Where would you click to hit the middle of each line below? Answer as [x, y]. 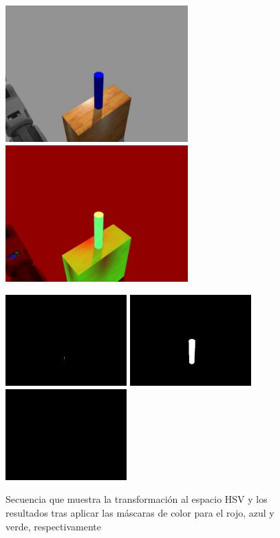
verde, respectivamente [53, 526]
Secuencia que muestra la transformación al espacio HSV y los [137, 499]
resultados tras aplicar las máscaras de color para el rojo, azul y [140, 513]
